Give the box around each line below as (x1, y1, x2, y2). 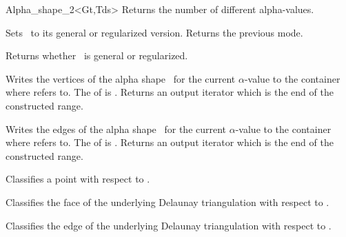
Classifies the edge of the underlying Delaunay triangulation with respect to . (6, 218, 332, 232)
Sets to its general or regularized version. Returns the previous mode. (6, 25, 303, 39)
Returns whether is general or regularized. (6, 48, 188, 63)
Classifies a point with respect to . (6, 172, 150, 186)
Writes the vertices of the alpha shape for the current (6, 71, 236, 85)
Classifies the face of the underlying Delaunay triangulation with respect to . (6, 194, 329, 209)
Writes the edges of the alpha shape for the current (6, 121, 227, 136)
